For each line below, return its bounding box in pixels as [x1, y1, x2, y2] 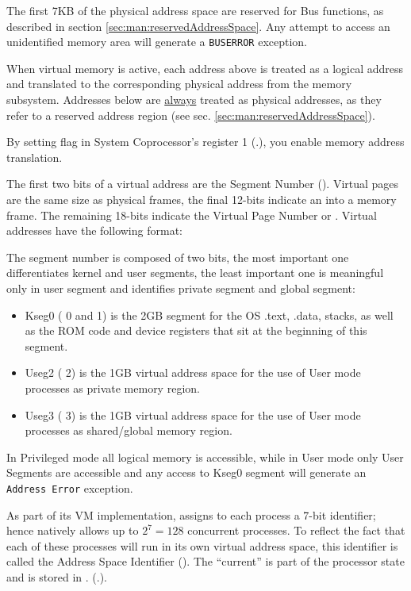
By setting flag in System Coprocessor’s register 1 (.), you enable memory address [6, 133, 405, 150]
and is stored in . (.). [6, 568, 107, 585]
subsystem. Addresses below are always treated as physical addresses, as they [6, 91, 382, 108]
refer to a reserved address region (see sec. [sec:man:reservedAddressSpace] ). [6, 106, 375, 123]
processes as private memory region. [25, 379, 200, 396]
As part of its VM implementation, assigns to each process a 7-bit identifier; [6, 506, 376, 523]
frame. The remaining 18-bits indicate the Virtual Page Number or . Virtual [6, 206, 377, 223]
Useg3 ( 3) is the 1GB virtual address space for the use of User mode [25, 406, 361, 423]
